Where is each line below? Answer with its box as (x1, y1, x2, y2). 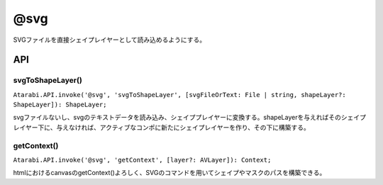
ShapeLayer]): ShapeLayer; (13, 101, 107, 109)
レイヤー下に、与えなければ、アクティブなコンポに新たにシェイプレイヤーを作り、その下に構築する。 (13, 123, 310, 131)
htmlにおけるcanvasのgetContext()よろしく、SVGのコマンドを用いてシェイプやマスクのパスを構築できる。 (13, 169, 326, 177)
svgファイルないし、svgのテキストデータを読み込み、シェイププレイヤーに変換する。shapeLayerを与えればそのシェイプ (13, 113, 367, 122)
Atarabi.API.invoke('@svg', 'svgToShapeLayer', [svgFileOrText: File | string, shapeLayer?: (13, 91, 347, 99)
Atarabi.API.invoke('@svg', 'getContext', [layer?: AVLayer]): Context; (13, 156, 272, 164)
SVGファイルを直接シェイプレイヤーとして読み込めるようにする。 (13, 35, 206, 44)
